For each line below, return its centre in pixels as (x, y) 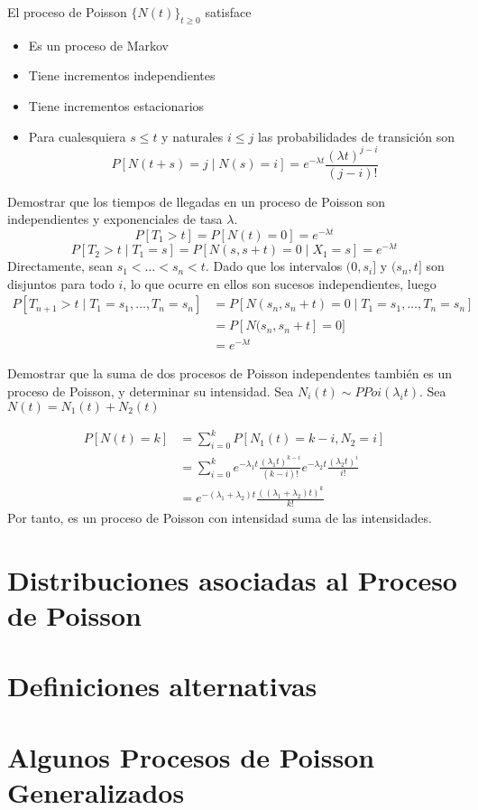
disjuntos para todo (61, 283)
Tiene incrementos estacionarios (116, 105)
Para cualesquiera (77, 136)
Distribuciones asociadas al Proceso (232, 579)
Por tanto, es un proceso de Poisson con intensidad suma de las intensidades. (220, 517)
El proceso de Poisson (67, 12)
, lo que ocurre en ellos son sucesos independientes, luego (280, 283)
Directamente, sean (60, 266)
